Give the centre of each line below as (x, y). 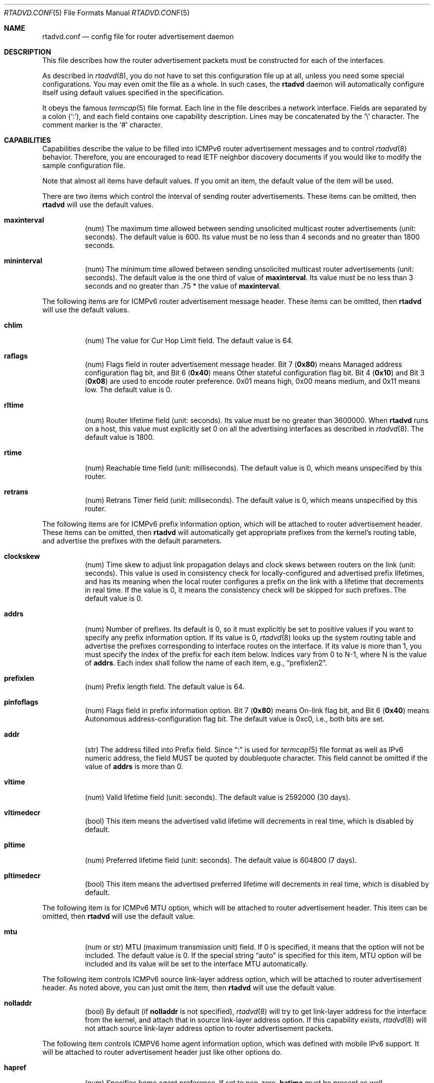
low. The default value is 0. (129, 390)
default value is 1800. (120, 437)
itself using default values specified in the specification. (133, 92)
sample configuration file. (84, 165)
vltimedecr (22, 812)
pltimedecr (22, 875)
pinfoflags (21, 702)
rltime (14, 405)
